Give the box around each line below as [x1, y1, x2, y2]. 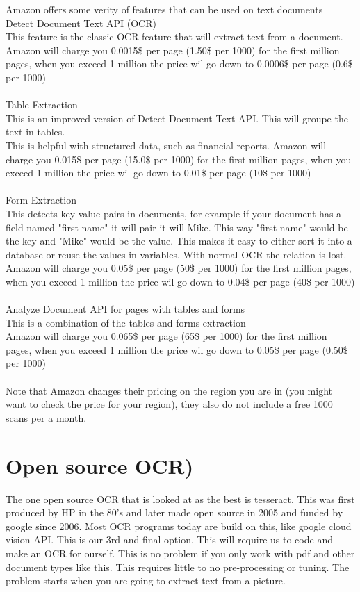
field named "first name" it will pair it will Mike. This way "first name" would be [6, 220, 348, 234]
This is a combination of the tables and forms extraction [6, 315, 246, 329]
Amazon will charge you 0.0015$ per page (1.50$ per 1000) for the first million [6, 42, 340, 57]
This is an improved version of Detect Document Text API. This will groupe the [6, 110, 348, 125]
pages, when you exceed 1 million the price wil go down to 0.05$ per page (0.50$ [6, 342, 348, 356]
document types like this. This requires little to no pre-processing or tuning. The [6, 559, 350, 574]
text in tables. [6, 124, 65, 139]
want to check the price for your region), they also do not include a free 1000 [6, 397, 333, 411]
